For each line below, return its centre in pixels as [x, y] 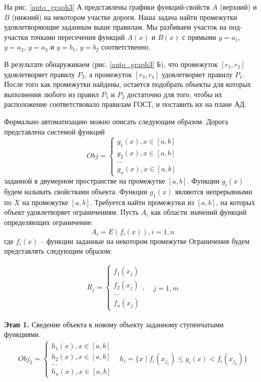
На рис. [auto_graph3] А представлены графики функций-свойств [107, 7]
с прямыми [199, 37]
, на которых [236, 202]
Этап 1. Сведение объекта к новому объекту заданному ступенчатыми [114, 324]
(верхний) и [238, 7]
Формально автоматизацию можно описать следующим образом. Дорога [116, 121]
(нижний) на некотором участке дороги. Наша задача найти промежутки [125, 17]
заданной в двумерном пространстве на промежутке [85, 181]
